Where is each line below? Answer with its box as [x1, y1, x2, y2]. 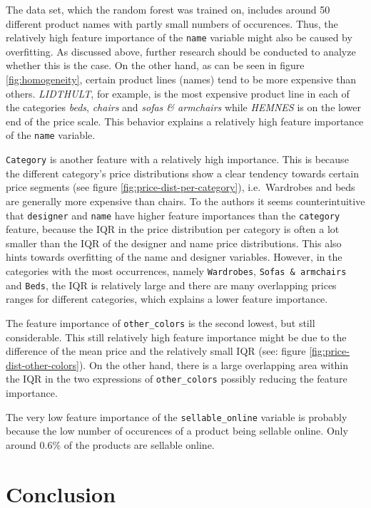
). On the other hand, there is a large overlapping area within [78, 357, 349, 372]
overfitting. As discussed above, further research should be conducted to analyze [6, 43, 356, 58]
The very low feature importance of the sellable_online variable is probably [6, 409, 347, 424]
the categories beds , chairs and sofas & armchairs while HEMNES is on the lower [6, 100, 361, 115]
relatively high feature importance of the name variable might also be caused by [6, 30, 352, 45]
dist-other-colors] [6, 357, 79, 372]
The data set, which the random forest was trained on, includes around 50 [6, 2, 330, 16]
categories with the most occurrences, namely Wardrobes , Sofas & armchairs [6, 263, 347, 278]
